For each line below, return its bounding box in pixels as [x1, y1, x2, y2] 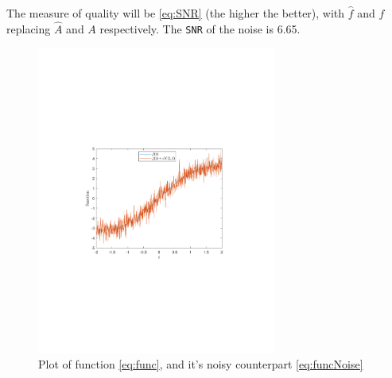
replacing [6, 20, 51, 37]
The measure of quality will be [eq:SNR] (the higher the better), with [6, 5, 345, 21]
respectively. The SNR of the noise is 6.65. [99, 20, 301, 37]
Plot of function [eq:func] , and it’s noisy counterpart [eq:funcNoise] [38, 356, 363, 372]
